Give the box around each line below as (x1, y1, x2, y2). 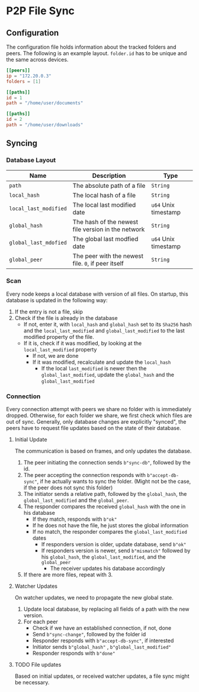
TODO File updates (14, 661, 62, 668)
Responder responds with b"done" (32, 650, 115, 657)
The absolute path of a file (72, 181, 146, 190)
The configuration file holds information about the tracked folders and (6, 43, 176, 50)
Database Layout (6, 156, 56, 164)
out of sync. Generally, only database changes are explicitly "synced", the (6, 418, 187, 425)
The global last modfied (72, 235, 139, 243)
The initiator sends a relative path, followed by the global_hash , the (23, 491, 187, 498)
